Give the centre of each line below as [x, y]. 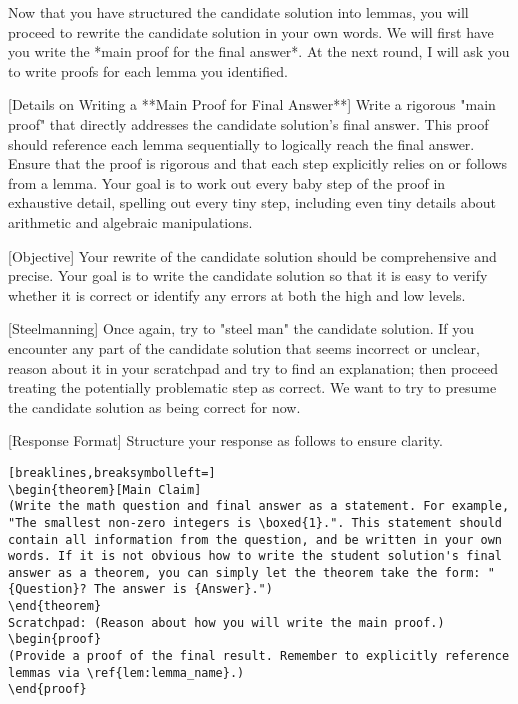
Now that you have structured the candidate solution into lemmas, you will [238, 12]
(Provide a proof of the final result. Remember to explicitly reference [259, 656]
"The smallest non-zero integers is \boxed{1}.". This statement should [255, 522]
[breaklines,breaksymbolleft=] [112, 472]
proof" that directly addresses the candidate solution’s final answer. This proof [248, 123]
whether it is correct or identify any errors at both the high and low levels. [237, 294]
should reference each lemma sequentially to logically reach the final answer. [241, 143]
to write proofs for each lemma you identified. [148, 70]
